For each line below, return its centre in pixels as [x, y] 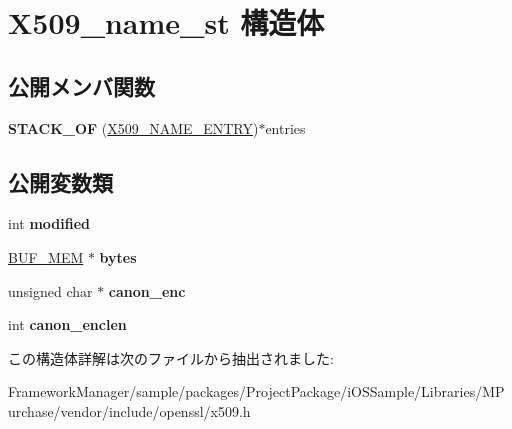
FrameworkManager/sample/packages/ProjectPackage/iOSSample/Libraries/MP [256, 391]
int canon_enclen [67, 324]
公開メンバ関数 [81, 85]
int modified [49, 223]
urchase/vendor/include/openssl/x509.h [129, 410]
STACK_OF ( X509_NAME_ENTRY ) [133, 127]
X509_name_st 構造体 [166, 22]
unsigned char [50, 290]
